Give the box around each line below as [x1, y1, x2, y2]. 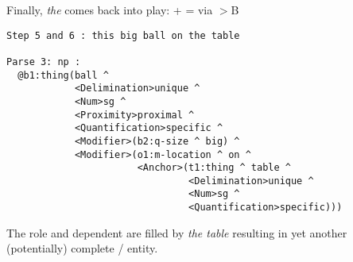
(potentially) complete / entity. [6, 240, 158, 256]
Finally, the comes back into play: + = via [6, 2, 213, 17]
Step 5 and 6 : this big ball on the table [6, 29, 240, 41]
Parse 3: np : [6, 56, 81, 67]
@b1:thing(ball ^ [17, 69, 109, 81]
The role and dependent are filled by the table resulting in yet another [6, 224, 347, 241]
